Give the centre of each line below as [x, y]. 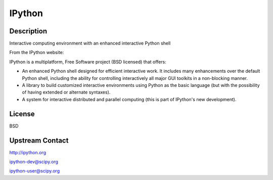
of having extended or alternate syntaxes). [66, 92]
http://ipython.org [28, 152]
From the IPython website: [37, 53]
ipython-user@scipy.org [35, 171]
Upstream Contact [39, 140]
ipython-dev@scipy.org [34, 162]
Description [28, 31]
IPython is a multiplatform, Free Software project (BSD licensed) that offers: [88, 62]
